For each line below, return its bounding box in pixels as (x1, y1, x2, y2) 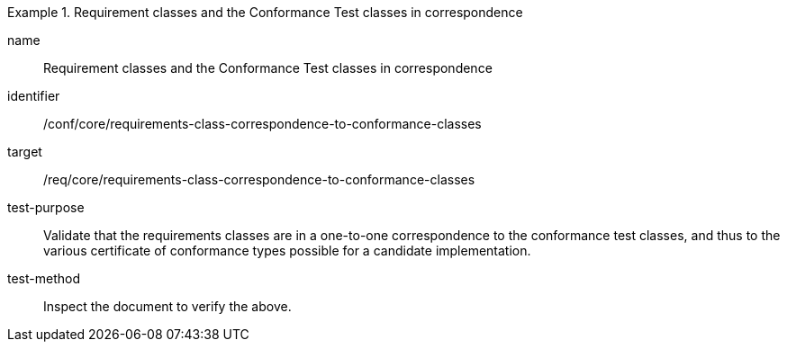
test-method (7, 271, 80, 286)
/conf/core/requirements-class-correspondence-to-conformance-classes (43, 116, 482, 131)
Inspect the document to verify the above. (43, 299, 292, 314)
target (7, 144, 42, 159)
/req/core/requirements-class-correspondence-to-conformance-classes (43, 172, 475, 187)
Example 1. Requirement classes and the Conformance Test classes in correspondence (7, 4, 523, 20)
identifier (7, 88, 60, 103)
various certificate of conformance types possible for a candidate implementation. (43, 243, 531, 258)
